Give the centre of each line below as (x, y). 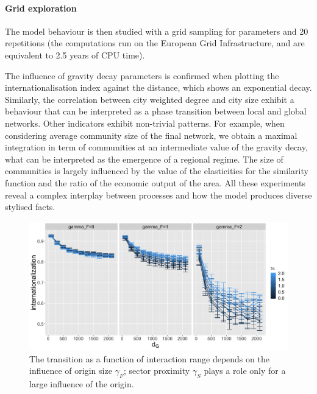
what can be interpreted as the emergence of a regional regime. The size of (144, 159)
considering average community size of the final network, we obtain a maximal (151, 135)
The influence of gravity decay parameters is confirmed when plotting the (142, 75)
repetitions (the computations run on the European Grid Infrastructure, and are (155, 43)
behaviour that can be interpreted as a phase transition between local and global (156, 111)
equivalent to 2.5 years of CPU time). (75, 55)
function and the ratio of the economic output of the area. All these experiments (155, 182)
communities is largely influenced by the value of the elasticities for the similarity (157, 171)
